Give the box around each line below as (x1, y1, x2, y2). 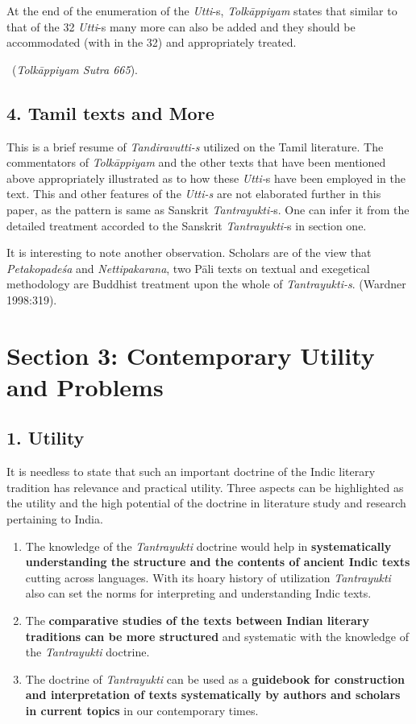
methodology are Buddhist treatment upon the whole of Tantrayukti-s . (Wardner (6, 275, 406, 292)
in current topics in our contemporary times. (25, 702, 259, 718)
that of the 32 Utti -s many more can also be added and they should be (6, 18, 356, 35)
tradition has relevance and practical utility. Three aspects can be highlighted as (6, 478, 404, 495)
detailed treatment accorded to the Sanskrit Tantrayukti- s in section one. (6, 217, 367, 234)
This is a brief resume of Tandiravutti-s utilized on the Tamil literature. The (6, 138, 384, 155)
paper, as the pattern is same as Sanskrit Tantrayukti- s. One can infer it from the (6, 201, 410, 217)
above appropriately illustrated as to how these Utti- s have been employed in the (6, 169, 406, 186)
